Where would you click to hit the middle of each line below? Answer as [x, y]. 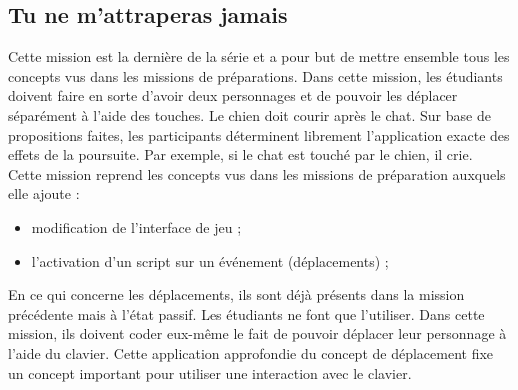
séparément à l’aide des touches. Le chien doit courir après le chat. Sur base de [249, 114]
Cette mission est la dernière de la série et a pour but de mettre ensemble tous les [259, 56]
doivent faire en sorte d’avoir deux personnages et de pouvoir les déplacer [233, 95]
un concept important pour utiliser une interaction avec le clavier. [210, 372]
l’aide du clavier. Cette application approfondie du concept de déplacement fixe [251, 352]
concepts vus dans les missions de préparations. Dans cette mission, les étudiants [255, 75]
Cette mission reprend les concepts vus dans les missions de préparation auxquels [257, 173]
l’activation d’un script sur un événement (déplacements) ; [210, 260]
